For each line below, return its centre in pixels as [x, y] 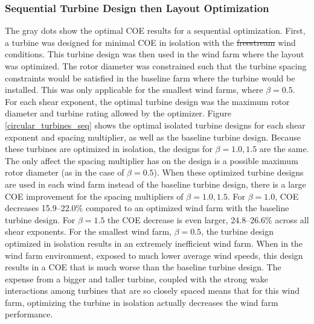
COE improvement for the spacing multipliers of [94, 196]
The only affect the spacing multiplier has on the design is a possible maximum [152, 160]
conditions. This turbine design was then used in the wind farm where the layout [155, 54]
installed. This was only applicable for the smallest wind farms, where [134, 90]
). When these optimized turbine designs [229, 172]
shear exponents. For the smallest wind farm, [88, 231]
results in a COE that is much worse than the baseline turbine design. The [143, 267]
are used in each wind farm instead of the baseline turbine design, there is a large [155, 184]
